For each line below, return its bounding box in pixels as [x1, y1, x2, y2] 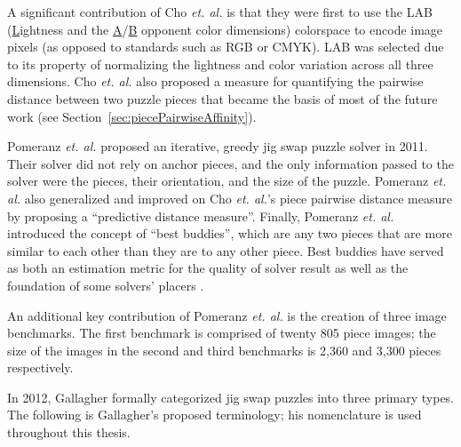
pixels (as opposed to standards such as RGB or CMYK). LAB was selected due [7, 37, 444, 56]
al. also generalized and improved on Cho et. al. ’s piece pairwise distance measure [7, 188, 452, 207]
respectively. [7, 358, 74, 377]
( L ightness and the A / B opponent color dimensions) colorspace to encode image [7, 20, 443, 38]
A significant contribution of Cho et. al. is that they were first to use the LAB [7, 3, 433, 20]
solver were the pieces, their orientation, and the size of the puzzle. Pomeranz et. [7, 172, 447, 190]
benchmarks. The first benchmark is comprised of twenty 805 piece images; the [7, 323, 436, 342]
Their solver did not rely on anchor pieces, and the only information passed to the [7, 154, 454, 172]
